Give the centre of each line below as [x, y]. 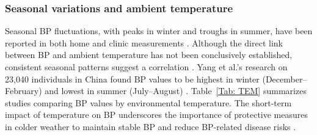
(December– [285, 78]
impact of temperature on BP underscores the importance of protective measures [156, 115]
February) [24, 91]
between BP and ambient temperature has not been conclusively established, [149, 55]
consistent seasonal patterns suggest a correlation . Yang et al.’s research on [146, 67]
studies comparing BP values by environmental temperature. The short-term [148, 102]
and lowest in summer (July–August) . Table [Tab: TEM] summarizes [176, 91]
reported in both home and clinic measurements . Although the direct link [144, 42]
